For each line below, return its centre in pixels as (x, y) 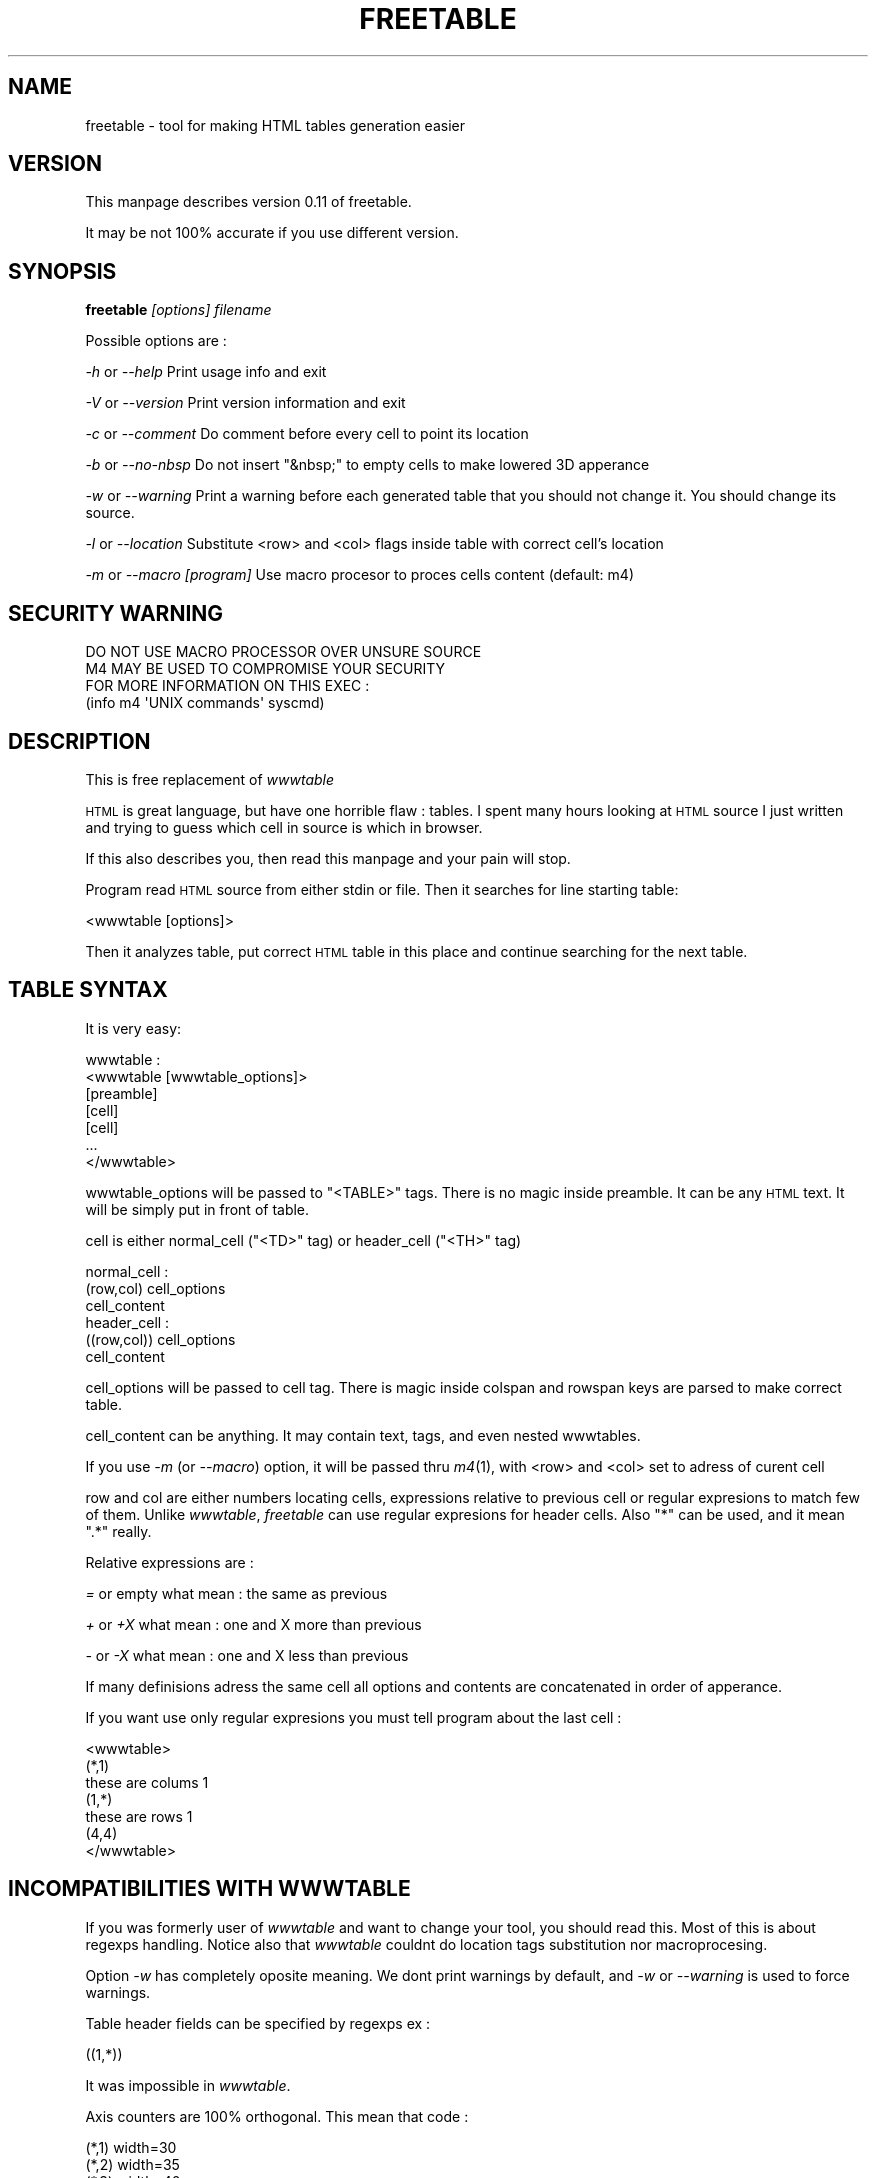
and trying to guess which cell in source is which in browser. (284, 827)
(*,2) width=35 (132, 2164)
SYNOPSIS (62, 271)
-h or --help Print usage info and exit (206, 372)
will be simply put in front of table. (197, 1209)
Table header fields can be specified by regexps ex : (258, 2023)
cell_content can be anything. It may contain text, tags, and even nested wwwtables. (363, 1435)
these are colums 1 (147, 1782)
